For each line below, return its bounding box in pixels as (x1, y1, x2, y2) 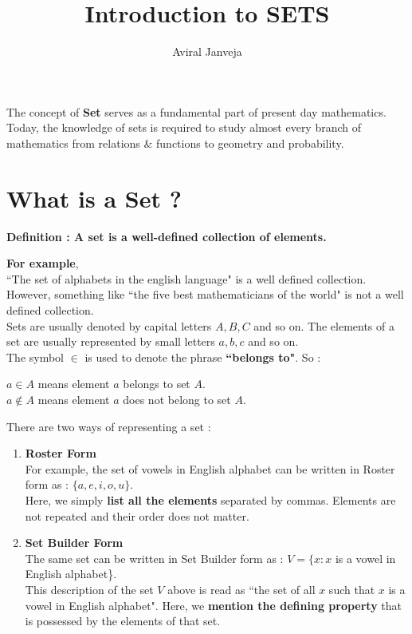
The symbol (6, 348, 65, 365)
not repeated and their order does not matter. (25, 507, 249, 524)
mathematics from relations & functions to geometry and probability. (6, 134, 344, 151)
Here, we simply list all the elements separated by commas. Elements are (25, 491, 396, 508)
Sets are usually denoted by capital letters (6, 317, 212, 334)
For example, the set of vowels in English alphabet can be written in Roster (25, 460, 395, 477)
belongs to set (123, 375, 190, 392)
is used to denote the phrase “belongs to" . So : (84, 348, 321, 365)
